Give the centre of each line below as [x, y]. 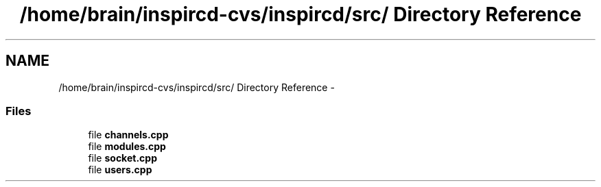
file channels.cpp [128, 135]
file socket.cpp [122, 158]
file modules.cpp [127, 147]
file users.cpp [120, 170]
